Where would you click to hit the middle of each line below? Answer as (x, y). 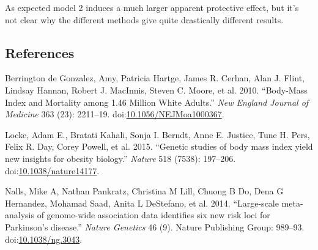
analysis (20, 215)
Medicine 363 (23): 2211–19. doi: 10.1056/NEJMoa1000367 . (115, 114)
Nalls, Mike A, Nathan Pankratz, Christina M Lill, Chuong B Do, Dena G (144, 191)
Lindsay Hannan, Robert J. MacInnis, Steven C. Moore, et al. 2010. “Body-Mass (156, 90)
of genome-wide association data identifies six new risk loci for (153, 215)
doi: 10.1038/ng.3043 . (44, 239)
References (40, 52)
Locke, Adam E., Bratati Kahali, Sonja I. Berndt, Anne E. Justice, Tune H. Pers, (157, 134)
